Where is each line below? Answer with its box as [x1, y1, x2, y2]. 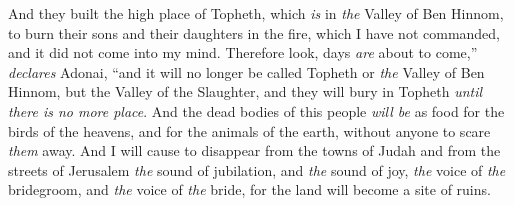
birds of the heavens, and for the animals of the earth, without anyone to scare [8, 120, 491, 141]
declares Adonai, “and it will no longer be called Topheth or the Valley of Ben [8, 61, 485, 82]
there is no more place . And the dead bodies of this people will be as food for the [8, 100, 505, 121]
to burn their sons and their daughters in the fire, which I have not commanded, [8, 22, 501, 43]
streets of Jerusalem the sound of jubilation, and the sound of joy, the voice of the [8, 159, 506, 180]
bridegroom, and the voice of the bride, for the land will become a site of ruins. [8, 179, 491, 200]
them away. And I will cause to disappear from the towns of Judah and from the [8, 140, 501, 161]
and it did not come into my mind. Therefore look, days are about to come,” [8, 42, 478, 63]
